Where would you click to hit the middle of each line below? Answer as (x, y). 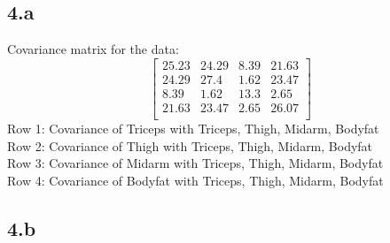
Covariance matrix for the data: (93, 49)
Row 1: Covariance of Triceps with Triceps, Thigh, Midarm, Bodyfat (193, 128)
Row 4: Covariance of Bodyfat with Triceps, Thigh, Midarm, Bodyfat (195, 180)
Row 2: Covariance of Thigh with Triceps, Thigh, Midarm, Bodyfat (190, 145)
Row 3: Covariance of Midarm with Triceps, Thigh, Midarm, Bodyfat (195, 163)
